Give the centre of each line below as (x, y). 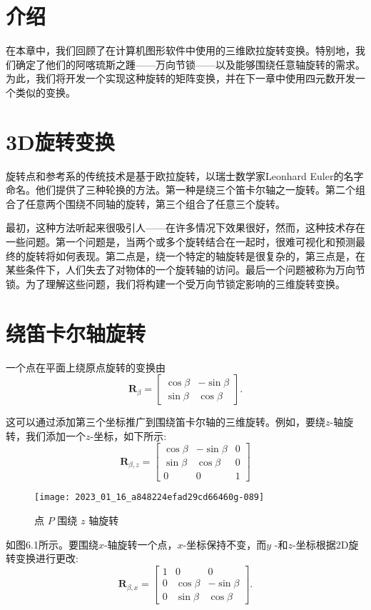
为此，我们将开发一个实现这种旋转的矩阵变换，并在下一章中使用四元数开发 (181, 78)
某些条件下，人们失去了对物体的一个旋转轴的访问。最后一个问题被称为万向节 (185, 270)
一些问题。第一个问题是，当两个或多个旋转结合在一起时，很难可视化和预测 (181, 241)
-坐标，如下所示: (128, 435)
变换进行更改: (47, 558)
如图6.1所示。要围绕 (52, 544)
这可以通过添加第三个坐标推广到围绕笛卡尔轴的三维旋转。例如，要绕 (166, 422)
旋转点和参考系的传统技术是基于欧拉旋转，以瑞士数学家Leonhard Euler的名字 (185, 175)
